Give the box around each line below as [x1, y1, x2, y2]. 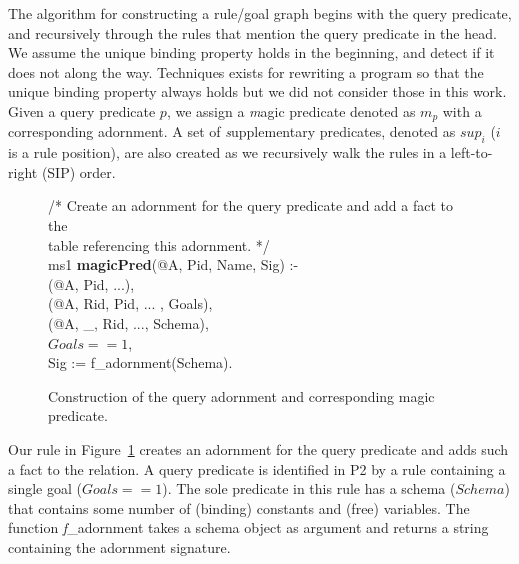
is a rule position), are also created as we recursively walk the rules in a [8, 142, 447, 163]
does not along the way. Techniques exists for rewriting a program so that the [8, 61, 484, 82]
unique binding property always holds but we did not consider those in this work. [8, 81, 507, 102]
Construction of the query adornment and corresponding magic [48, 385, 435, 406]
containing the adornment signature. [8, 536, 231, 557]
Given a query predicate [8, 100, 156, 121]
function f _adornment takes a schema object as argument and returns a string [8, 517, 489, 538]
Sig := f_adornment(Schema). [48, 352, 233, 373]
